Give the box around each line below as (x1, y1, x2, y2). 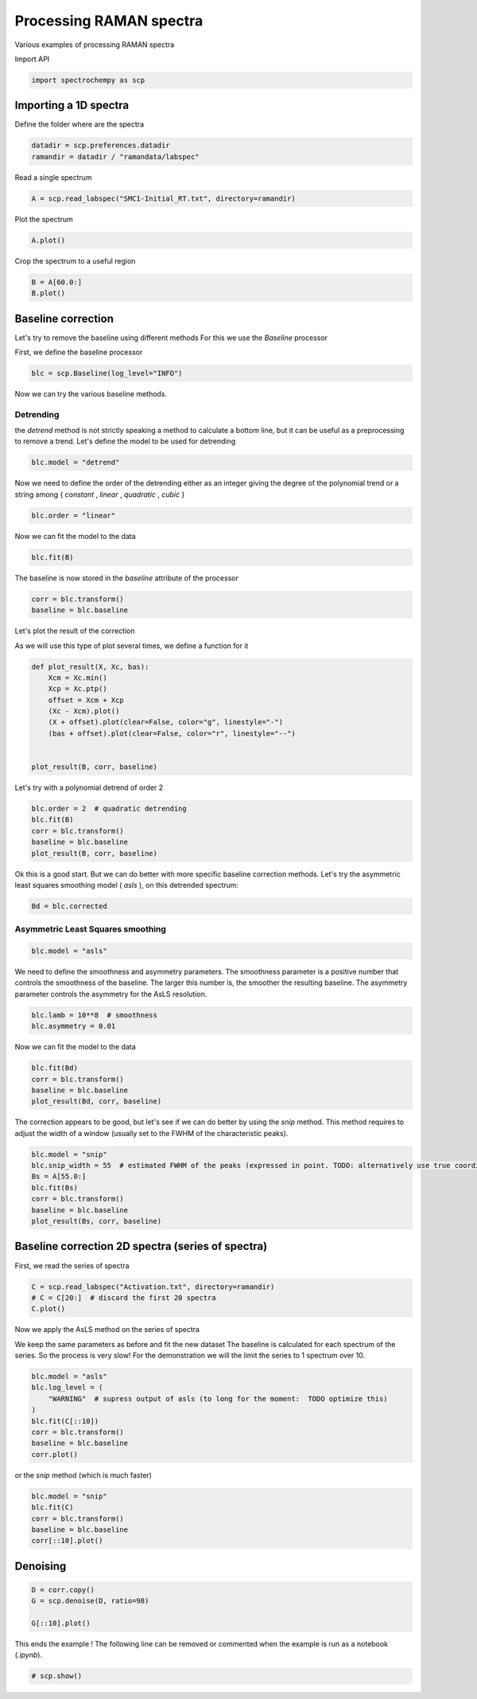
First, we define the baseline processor (14, 347, 143, 357)
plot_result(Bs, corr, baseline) (31, 1217, 162, 1226)
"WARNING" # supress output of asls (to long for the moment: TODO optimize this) (48, 1394, 389, 1403)
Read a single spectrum (14, 172, 92, 182)
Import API (14, 54, 50, 64)
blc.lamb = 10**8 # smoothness (31, 1010, 158, 1019)
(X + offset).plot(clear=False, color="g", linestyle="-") (48, 717, 284, 727)
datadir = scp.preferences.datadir (31, 141, 170, 150)
